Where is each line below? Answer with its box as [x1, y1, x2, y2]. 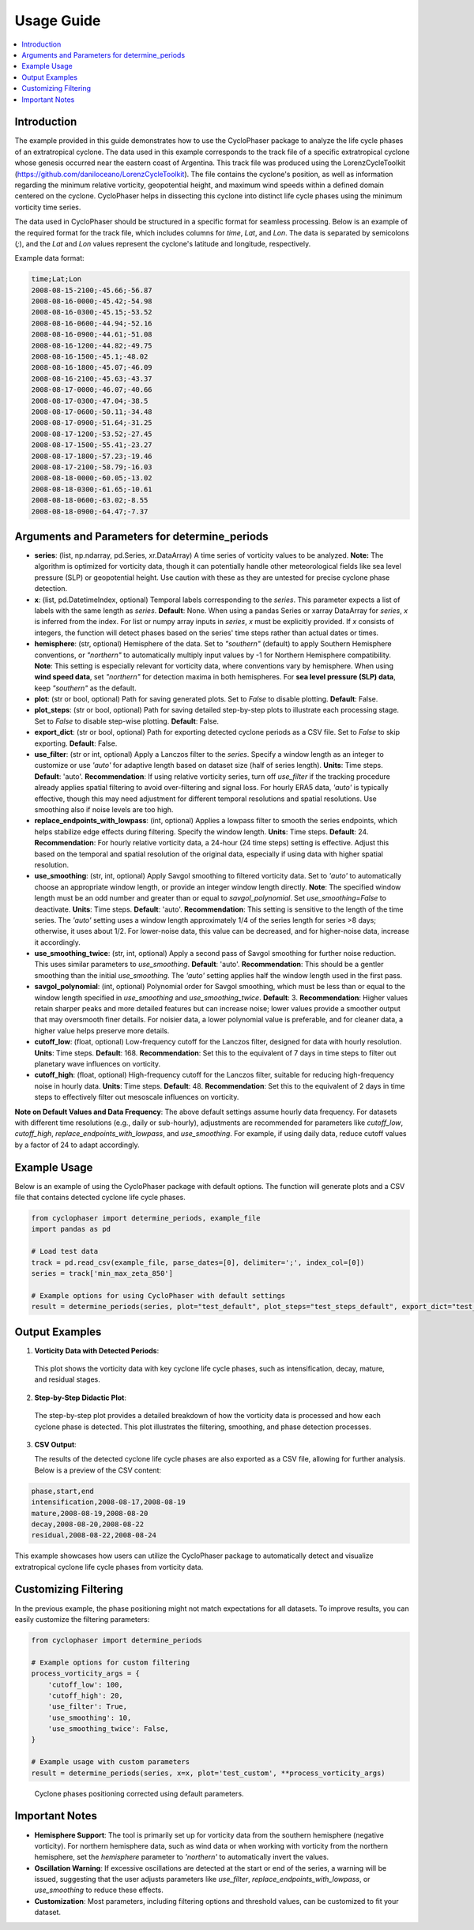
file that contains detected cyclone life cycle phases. [14, 1193, 186, 1202]
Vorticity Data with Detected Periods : [34, 1345, 160, 1355]
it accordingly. [34, 937, 81, 947]
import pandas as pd [31, 1225, 111, 1234]
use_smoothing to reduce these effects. [34, 1885, 164, 1895]
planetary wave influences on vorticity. [34, 1059, 161, 1068]
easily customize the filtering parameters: [14, 1614, 150, 1623]
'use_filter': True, [47, 1702, 128, 1711]
